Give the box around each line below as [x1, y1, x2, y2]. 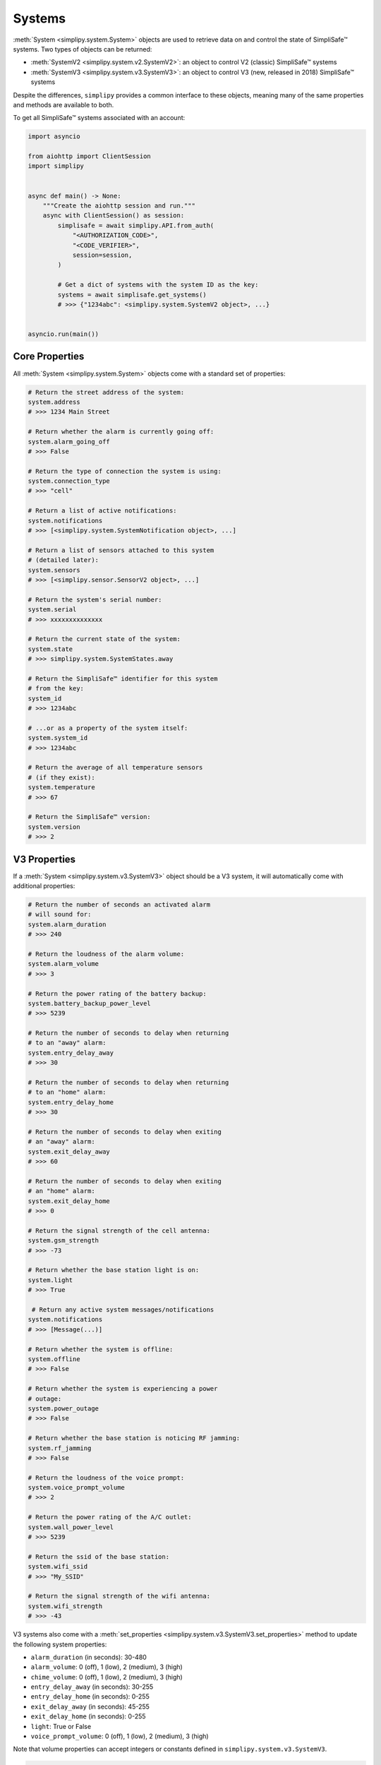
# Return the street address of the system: [28, 388, 185, 396]
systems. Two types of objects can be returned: [13, 44, 152, 53]
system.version [28, 822, 80, 831]
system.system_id [28, 734, 88, 742]
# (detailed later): [28, 556, 99, 564]
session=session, [72, 251, 133, 259]
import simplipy [28, 162, 85, 170]
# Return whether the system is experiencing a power [28, 1384, 218, 1393]
